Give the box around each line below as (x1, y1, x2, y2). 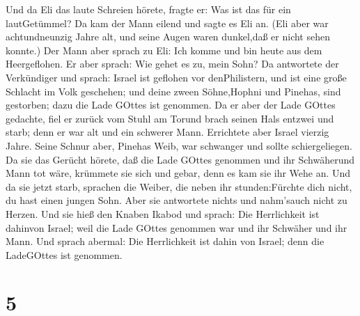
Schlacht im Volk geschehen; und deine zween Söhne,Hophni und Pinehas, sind (6, 84, 341, 98)
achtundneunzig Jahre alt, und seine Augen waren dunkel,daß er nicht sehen (6, 29, 330, 44)
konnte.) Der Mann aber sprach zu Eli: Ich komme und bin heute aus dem (6, 42, 322, 57)
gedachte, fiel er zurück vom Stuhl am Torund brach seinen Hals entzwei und (6, 111, 334, 125)
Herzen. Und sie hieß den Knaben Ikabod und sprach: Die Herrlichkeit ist (6, 206, 320, 221)
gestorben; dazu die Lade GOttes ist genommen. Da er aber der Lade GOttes (6, 97, 336, 112)
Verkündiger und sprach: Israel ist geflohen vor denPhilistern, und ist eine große (6, 70, 347, 84)
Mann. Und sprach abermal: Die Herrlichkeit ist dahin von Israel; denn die (6, 234, 324, 248)
